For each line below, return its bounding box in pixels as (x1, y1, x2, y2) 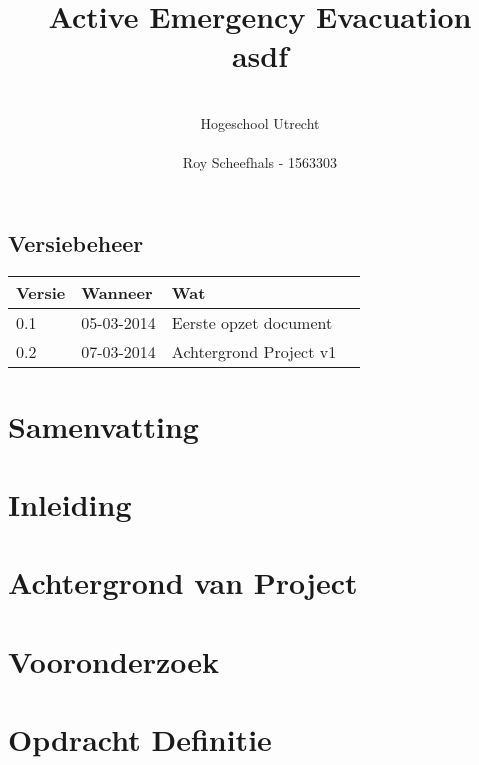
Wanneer (81, 280, 153, 304)
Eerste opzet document (171, 310, 333, 334)
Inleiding (8, 484, 132, 525)
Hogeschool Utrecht (200, 112, 320, 133)
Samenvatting (8, 405, 199, 446)
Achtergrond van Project (8, 562, 358, 603)
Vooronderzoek (8, 640, 219, 681)
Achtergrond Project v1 (171, 339, 337, 363)
